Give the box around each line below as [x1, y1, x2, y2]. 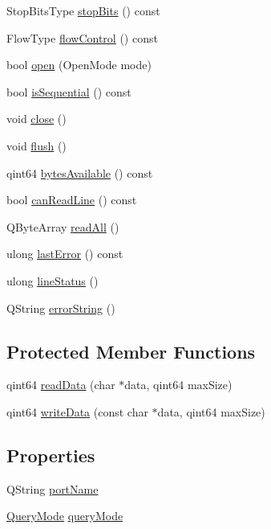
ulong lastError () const [6, 245, 123, 262]
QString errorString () [6, 299, 115, 316]
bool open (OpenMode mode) [6, 56, 152, 73]
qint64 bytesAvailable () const [6, 164, 153, 181]
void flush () [6, 137, 67, 154]
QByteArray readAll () [6, 218, 119, 235]
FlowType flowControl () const [6, 29, 158, 46]
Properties [6, 442, 95, 467]
